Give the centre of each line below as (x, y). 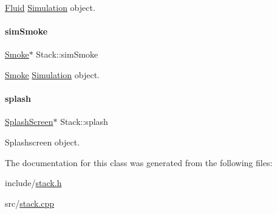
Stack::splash (84, 122)
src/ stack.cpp (30, 203)
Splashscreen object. (43, 142)
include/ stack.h (33, 183)
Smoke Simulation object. (52, 74)
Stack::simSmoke (67, 54)
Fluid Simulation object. (50, 7)
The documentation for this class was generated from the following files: (139, 162)
